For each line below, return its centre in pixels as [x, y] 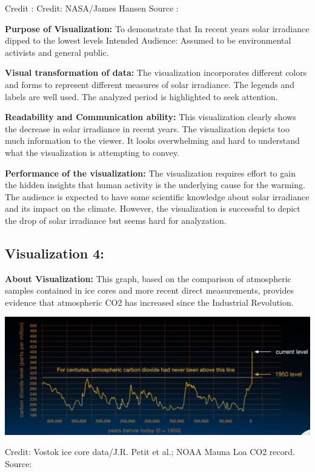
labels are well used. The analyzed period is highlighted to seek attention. [141, 96]
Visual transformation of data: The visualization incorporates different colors [156, 72]
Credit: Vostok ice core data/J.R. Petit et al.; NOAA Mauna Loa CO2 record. [150, 452]
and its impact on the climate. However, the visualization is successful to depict [153, 208]
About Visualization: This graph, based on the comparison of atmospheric [148, 278]
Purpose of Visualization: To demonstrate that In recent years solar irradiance [157, 28]
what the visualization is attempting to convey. [92, 152]
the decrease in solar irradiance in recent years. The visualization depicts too [147, 128]
